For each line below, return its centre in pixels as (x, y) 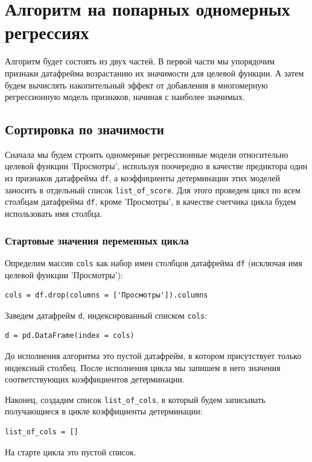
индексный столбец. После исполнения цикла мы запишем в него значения (143, 367)
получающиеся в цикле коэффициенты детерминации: (104, 411)
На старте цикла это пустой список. (71, 451)
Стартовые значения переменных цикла (97, 240)
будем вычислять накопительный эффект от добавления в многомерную (136, 85)
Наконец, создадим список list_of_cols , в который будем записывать (135, 399)
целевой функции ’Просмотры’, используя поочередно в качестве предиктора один (156, 166)
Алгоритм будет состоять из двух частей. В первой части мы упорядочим (140, 61)
